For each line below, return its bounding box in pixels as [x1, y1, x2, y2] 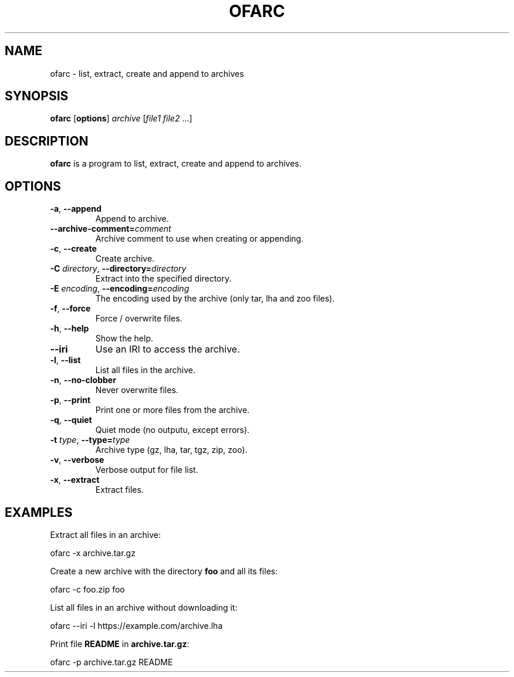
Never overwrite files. [95, 385, 178, 395]
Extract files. [95, 485, 144, 495]
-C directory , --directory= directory [50, 263, 187, 274]
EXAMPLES [5, 505, 73, 520]
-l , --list [50, 355, 81, 365]
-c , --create [50, 243, 97, 254]
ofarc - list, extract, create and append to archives [50, 68, 244, 79]
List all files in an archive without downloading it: [50, 602, 238, 612]
